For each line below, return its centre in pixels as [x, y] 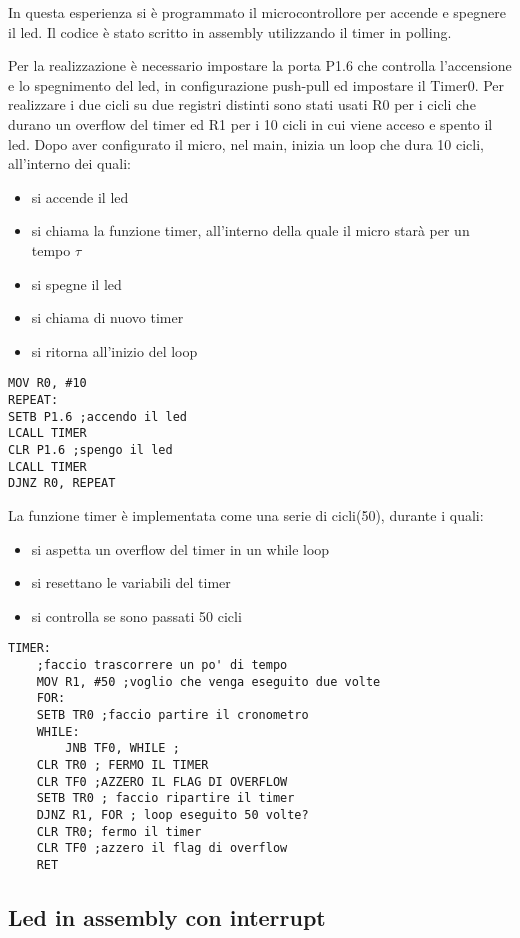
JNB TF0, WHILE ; [122, 748]
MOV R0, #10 [47, 383]
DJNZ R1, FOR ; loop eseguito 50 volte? [172, 814]
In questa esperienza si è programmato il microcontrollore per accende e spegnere [257, 12]
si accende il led [80, 196]
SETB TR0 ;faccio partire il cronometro [172, 714]
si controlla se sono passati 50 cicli [136, 615]
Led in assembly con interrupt [167, 916]
